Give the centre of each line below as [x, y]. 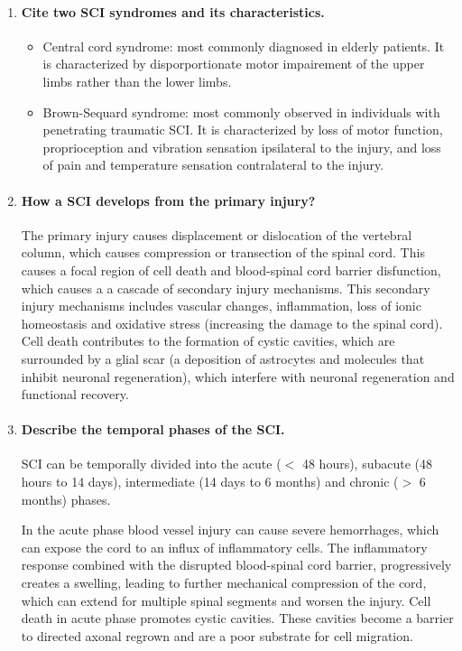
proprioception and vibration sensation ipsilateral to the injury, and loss [242, 147]
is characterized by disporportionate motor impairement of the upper [234, 64]
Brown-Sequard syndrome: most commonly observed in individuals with [241, 112]
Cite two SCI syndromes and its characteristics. [173, 11]
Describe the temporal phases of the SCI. [153, 429]
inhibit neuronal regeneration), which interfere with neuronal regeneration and [238, 376]
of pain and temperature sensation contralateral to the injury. [213, 165]
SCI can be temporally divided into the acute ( [151, 464]
